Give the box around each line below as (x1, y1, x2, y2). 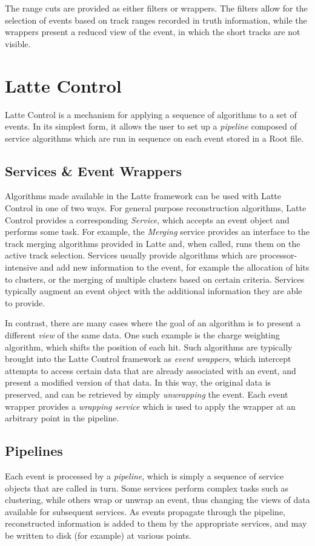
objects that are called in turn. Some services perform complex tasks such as (5, 481, 289, 494)
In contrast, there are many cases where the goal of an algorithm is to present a (5, 317, 301, 329)
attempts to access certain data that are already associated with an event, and (5, 364, 296, 377)
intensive (5, 261, 38, 274)
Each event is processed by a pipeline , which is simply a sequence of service (5, 469, 284, 482)
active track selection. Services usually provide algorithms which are (5, 249, 257, 261)
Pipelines (5, 441, 63, 460)
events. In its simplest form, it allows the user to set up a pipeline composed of (5, 120, 297, 133)
